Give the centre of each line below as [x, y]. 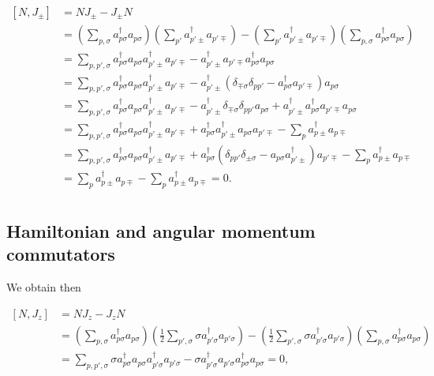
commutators [61, 254]
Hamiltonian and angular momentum [161, 230]
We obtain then [44, 286]
